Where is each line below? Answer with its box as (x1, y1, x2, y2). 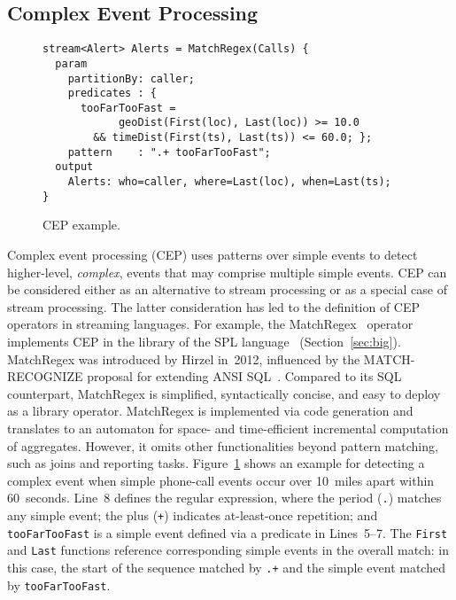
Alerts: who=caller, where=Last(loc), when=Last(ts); (67, 175, 391, 189)
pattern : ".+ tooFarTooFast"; (67, 145, 271, 159)
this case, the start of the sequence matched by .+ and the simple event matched (7, 557, 445, 576)
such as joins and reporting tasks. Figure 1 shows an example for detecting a (7, 454, 425, 472)
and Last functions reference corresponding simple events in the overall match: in (7, 541, 449, 559)
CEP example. (43, 215, 120, 234)
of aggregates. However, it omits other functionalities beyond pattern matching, (7, 436, 438, 455)
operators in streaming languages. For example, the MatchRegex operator (7, 315, 413, 333)
